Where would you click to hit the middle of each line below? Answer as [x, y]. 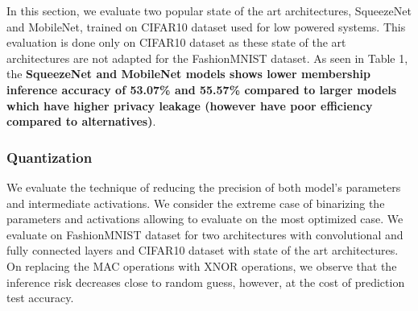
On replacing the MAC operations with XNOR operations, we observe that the [202, 265]
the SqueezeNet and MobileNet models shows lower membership [188, 74]
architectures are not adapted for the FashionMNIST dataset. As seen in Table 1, [207, 58]
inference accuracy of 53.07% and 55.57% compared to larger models [202, 89]
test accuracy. [40, 298]
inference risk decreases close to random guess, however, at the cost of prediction [206, 282]
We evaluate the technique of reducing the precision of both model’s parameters [204, 187]
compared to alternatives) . [81, 121]
